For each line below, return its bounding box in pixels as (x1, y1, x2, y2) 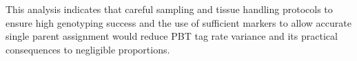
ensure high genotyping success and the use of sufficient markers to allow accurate (6, 15, 351, 29)
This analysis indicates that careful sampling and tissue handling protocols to (6, 2, 333, 16)
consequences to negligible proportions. (6, 42, 170, 56)
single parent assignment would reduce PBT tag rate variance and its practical (6, 29, 338, 43)
